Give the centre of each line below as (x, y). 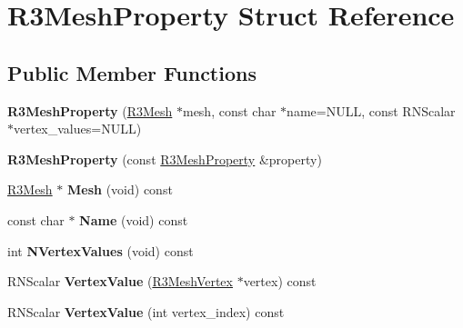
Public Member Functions (132, 72)
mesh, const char (229, 110)
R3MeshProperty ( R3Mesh (90, 110)
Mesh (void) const (120, 189)
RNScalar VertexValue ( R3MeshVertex (120, 281)
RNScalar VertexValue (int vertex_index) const (146, 311)
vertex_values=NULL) (78, 129)
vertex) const (280, 281)
